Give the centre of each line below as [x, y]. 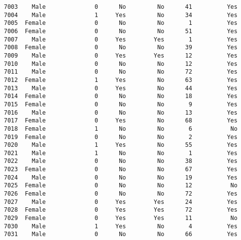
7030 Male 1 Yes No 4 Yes [121, 226]
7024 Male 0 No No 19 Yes [121, 177]
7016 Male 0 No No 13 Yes [121, 112]
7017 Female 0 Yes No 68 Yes [121, 121]
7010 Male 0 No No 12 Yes [121, 64]
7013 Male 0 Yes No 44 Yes [121, 88]
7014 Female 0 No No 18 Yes [121, 96]
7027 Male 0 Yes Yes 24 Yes [121, 202]
